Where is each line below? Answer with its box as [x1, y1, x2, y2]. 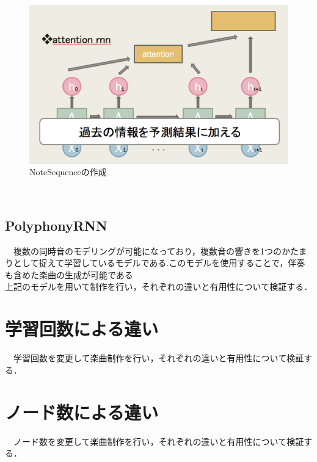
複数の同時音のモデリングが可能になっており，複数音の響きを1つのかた [13, 244, 299, 257]
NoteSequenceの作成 [29, 165, 107, 178]
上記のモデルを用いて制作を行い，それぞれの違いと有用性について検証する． [5, 280, 313, 293]
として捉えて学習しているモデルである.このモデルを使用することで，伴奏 [13, 256, 305, 269]
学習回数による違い [5, 316, 159, 341]
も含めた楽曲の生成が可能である [5, 268, 133, 281]
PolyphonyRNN [5, 215, 107, 234]
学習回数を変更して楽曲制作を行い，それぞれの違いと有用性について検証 [13, 352, 304, 364]
